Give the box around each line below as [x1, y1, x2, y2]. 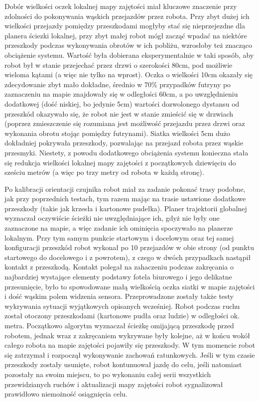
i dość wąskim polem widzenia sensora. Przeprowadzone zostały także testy [4, 291, 234, 301]
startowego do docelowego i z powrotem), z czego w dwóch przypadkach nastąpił [4, 252, 251, 262]
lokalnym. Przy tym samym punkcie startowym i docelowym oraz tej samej [4, 232, 234, 243]
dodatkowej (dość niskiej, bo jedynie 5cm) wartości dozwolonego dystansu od [4, 98, 240, 109]
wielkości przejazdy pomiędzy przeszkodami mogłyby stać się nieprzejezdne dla [4, 20, 246, 31]
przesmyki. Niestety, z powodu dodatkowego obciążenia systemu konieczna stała [4, 147, 249, 157]
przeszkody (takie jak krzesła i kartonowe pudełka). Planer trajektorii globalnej [4, 203, 247, 213]
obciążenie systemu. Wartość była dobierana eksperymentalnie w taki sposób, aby [4, 49, 254, 60]
